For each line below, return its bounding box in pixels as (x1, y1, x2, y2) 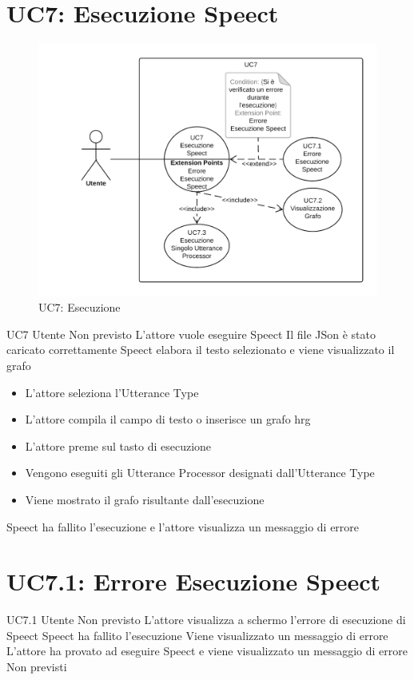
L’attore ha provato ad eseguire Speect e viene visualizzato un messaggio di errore (6, 642, 408, 659)
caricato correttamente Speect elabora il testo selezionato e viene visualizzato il (6, 341, 395, 358)
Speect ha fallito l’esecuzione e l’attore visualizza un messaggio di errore (6, 518, 360, 535)
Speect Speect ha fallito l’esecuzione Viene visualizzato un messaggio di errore (6, 626, 388, 643)
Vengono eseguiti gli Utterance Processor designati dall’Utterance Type (25, 464, 375, 481)
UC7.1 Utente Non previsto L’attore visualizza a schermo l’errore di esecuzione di (6, 611, 406, 628)
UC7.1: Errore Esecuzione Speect (6, 565, 380, 598)
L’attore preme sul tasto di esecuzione (25, 437, 212, 454)
